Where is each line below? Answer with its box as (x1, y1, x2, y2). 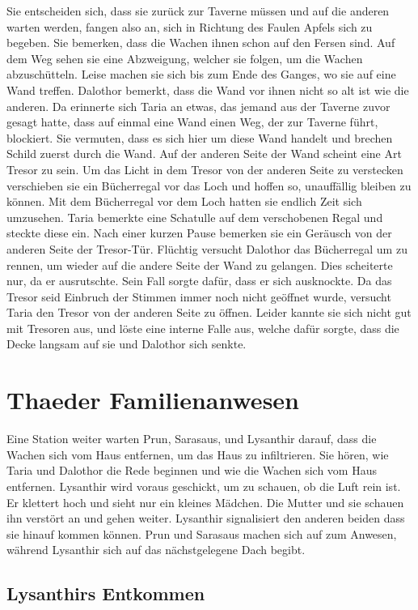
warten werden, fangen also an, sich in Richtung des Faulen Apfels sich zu (6, 18, 373, 35)
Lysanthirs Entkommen (6, 581, 205, 606)
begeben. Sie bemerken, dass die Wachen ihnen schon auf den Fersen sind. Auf (6, 34, 395, 51)
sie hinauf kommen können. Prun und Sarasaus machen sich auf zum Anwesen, (6, 525, 397, 542)
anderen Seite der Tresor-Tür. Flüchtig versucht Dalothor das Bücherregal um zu (6, 240, 407, 257)
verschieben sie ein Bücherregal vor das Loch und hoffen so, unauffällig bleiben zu (6, 177, 412, 194)
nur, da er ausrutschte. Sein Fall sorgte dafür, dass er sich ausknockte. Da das (6, 272, 392, 289)
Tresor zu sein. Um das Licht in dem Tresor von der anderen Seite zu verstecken (6, 160, 403, 177)
